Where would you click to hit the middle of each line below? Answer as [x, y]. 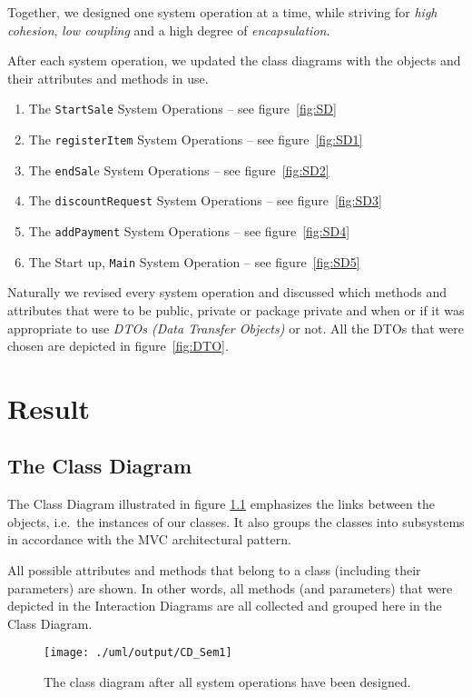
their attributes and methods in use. [108, 78]
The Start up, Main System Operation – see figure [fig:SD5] [194, 261]
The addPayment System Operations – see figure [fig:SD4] [189, 231]
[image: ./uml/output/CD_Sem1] [138, 653]
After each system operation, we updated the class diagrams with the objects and [234, 60]
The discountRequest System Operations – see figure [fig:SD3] [205, 200]
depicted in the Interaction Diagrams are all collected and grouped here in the [225, 606]
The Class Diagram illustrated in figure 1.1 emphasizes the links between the [221, 504]
